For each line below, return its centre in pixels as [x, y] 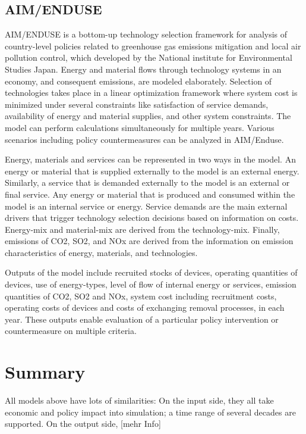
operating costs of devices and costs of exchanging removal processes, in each [145, 307]
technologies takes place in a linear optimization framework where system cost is [151, 93]
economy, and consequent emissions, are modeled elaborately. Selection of [138, 81]
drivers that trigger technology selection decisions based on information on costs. [152, 218]
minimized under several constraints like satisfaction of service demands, [137, 104]
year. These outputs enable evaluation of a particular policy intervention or [142, 319]
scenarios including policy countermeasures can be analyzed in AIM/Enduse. [144, 139]
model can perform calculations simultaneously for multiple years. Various [140, 127]
